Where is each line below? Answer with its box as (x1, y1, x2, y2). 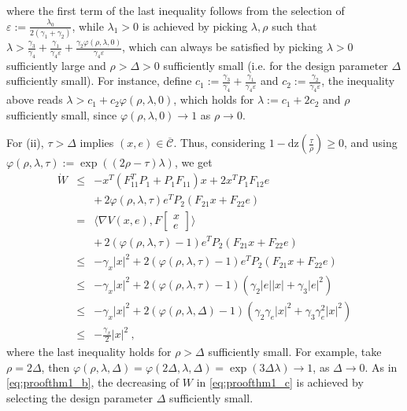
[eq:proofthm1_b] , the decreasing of (6, 374, 179, 391)
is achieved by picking (142, 17, 248, 34)
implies (80, 134, 114, 151)
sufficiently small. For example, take (208, 343, 382, 360)
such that (272, 17, 317, 34)
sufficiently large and (6, 57, 106, 73)
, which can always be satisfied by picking (122, 39, 324, 55)
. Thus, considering (173, 134, 265, 151)
